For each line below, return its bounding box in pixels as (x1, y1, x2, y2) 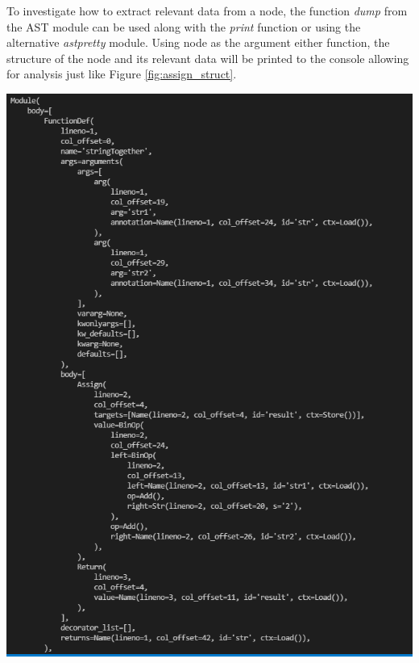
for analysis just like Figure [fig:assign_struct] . (6, 65, 237, 82)
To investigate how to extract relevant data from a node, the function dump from (6, 2, 408, 19)
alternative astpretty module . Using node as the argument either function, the (6, 34, 390, 51)
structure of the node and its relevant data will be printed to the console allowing (6, 49, 409, 66)
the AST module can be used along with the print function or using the (6, 18, 361, 35)
